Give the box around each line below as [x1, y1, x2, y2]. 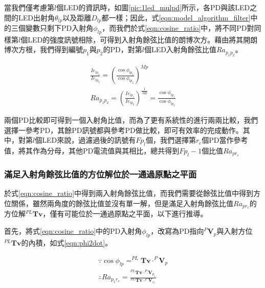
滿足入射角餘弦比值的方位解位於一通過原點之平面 [4, 167, 197, 180]
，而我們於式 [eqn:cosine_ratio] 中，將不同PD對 [102, 23, 254, 33]
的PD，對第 [103, 44, 142, 55]
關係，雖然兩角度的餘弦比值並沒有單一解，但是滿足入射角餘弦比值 [11, 197, 233, 208]
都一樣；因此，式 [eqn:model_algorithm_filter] [101, 12, 251, 23]
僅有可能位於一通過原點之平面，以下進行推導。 [50, 208, 208, 219]
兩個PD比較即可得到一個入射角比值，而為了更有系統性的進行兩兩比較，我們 [4, 114, 258, 125]
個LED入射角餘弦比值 [144, 44, 216, 55]
